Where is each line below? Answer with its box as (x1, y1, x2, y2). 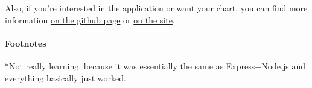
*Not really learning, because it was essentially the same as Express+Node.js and (5, 59, 305, 72)
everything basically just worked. (5, 71, 126, 84)
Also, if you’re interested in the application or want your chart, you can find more (5, 2, 308, 14)
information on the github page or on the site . (5, 13, 175, 26)
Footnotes (5, 37, 46, 49)
